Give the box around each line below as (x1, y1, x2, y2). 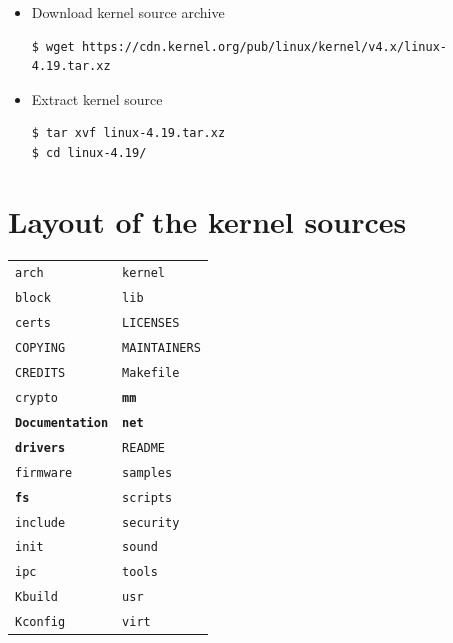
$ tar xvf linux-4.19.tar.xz (31, 126, 226, 141)
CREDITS (15, 366, 66, 381)
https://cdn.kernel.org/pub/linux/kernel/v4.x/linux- (81, 39, 448, 54)
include (15, 515, 66, 530)
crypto (15, 390, 58, 405)
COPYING (15, 341, 66, 356)
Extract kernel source (31, 88, 163, 109)
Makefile (122, 366, 180, 381)
